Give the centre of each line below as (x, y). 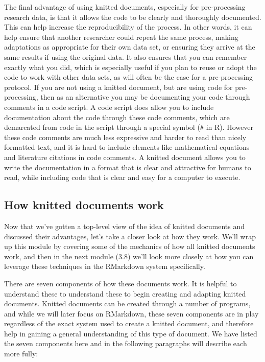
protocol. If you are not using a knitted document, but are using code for (118, 87)
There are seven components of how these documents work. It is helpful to (121, 283)
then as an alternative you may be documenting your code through (145, 97)
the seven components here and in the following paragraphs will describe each (126, 343)
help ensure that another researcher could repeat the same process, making (121, 37)
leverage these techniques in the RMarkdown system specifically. (105, 266)
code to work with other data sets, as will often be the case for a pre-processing (129, 77)
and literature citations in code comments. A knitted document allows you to (125, 157)
